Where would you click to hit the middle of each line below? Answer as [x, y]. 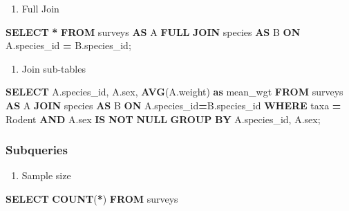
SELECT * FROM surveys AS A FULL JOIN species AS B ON [153, 31]
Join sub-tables [54, 68]
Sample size [46, 175]
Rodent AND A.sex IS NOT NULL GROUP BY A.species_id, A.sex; [163, 119]
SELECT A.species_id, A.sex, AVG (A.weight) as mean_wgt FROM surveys [174, 92]
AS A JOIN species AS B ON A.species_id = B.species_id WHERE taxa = [173, 105]
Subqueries [37, 150]
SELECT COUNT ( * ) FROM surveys [92, 198]
